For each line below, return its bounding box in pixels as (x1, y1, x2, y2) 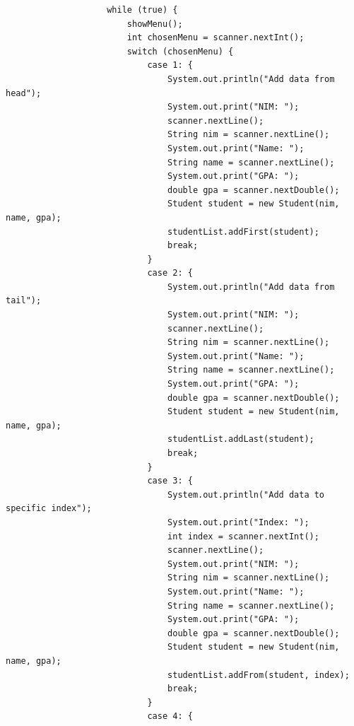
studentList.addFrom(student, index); (167, 669, 350, 680)
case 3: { (147, 476, 193, 486)
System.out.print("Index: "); (167, 517, 309, 527)
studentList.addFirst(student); (167, 226, 319, 237)
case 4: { (147, 711, 193, 722)
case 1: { (147, 60, 193, 71)
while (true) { (107, 5, 178, 15)
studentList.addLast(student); (167, 434, 314, 445)
